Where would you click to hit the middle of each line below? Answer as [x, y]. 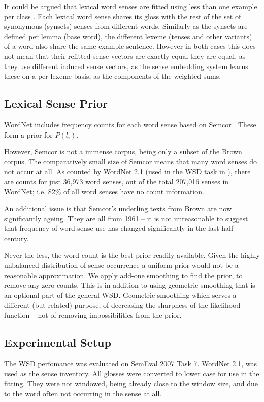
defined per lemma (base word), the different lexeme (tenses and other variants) [128, 36]
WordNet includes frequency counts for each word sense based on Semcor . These [130, 124]
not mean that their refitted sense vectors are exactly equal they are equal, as [125, 56]
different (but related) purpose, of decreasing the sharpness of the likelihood [122, 305]
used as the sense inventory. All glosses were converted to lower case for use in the [132, 373]
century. [16, 238]
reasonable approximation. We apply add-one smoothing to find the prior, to [123, 275]
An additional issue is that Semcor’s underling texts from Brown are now [118, 208]
